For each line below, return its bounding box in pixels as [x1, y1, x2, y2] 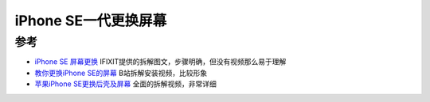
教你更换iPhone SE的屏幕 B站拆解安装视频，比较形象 [34, 68, 207, 77]
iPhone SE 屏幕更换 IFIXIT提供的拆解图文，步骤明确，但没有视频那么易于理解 [34, 57, 287, 66]
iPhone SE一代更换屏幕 [14, 12, 167, 29]
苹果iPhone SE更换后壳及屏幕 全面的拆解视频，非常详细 [34, 79, 217, 89]
